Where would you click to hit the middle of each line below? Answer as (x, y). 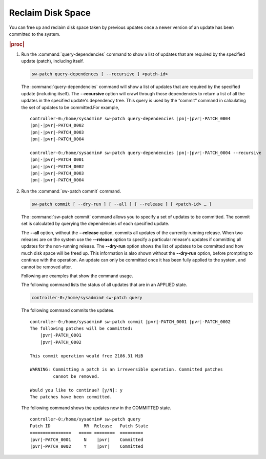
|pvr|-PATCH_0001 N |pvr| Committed (87, 439)
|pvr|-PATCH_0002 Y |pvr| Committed (87, 447)
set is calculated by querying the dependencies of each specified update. (95, 224)
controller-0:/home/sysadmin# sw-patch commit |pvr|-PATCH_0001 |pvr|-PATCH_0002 (130, 322)
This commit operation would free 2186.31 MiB (87, 356)
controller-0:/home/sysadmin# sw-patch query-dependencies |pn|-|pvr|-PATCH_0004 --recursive (146, 153)
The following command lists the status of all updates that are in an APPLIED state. (104, 285)
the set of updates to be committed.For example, (70, 107)
